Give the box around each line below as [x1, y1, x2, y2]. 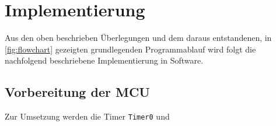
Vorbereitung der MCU [5, 83, 150, 101]
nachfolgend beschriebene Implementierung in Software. [5, 54, 204, 66]
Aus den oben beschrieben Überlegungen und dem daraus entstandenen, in [5, 32, 272, 44]
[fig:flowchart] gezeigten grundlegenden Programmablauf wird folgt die [5, 43, 256, 55]
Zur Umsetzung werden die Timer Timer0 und [5, 110, 170, 123]
